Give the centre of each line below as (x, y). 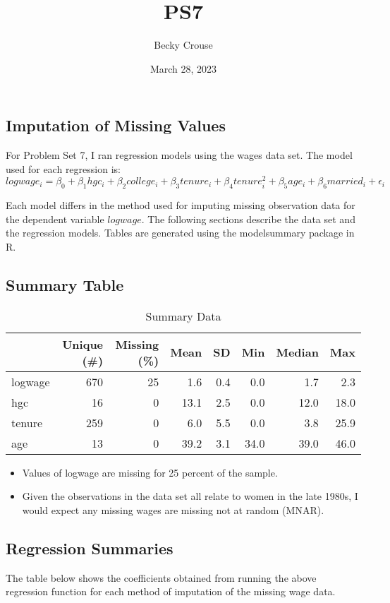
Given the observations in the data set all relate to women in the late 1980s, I (190, 496)
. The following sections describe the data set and (248, 219)
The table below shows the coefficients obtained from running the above (161, 577)
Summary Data (183, 316)
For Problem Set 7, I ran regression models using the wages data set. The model (179, 155)
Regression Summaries (90, 548)
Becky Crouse (183, 45)
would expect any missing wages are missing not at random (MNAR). (173, 509)
